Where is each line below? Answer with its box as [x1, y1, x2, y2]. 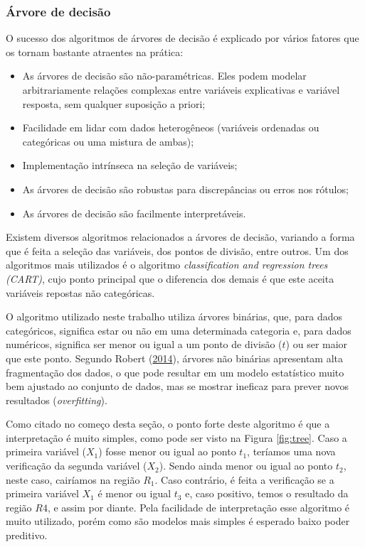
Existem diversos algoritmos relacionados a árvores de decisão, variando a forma [6, 229, 355, 244]
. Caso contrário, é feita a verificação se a [154, 472, 334, 487]
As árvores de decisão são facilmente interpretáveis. [22, 205, 246, 220]
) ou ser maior [285, 337, 348, 352]
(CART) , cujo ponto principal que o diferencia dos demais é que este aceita [6, 271, 334, 286]
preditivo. [6, 528, 48, 543]
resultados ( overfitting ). [6, 392, 107, 407]
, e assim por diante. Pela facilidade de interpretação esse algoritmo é [47, 499, 350, 514]
